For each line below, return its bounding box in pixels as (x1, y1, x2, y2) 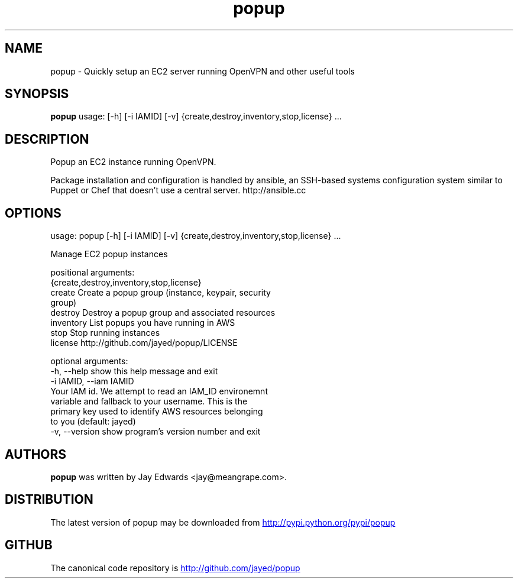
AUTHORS (5, 446, 67, 462)
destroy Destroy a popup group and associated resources (50, 307, 276, 318)
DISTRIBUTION (5, 492, 93, 507)
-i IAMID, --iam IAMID (50, 376, 134, 387)
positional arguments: (50, 267, 135, 278)
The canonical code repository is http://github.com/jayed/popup (50, 562, 300, 573)
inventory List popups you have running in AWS (50, 318, 235, 328)
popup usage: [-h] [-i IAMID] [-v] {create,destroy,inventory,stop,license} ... (50, 111, 342, 122)
